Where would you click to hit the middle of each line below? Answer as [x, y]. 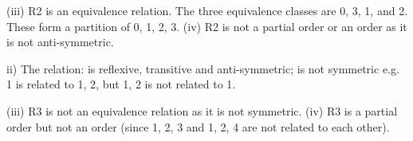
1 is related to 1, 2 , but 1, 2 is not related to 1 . [121, 84]
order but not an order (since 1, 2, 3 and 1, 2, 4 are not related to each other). [198, 126]
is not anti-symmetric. [60, 42]
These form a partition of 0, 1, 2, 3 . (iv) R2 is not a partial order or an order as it [207, 26]
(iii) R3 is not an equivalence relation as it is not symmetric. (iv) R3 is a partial [202, 110]
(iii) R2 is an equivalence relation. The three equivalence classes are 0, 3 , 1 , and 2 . [207, 10]
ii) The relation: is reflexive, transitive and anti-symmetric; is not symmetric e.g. [203, 68]
